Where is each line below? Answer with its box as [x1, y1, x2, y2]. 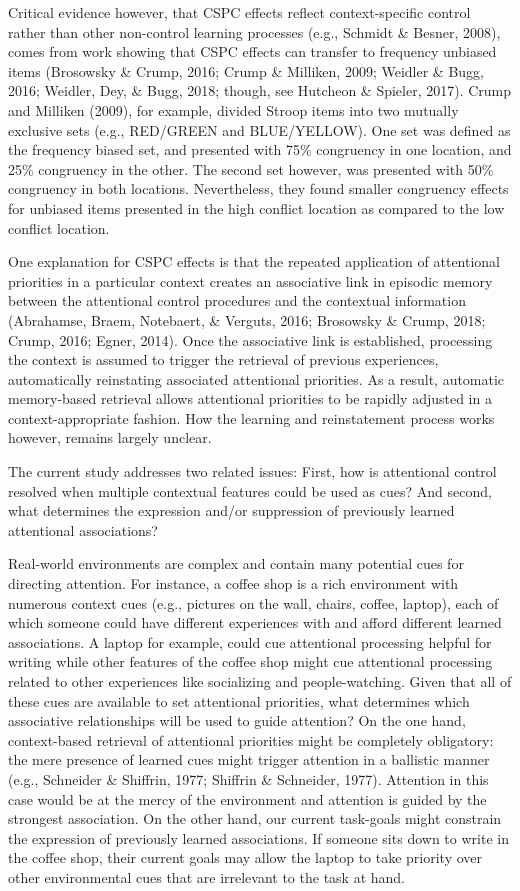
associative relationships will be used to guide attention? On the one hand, [8, 710, 466, 731]
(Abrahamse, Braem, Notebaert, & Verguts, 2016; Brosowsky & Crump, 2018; [8, 309, 486, 330]
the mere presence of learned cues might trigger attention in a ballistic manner [8, 749, 490, 770]
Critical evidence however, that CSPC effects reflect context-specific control [8, 2, 471, 22]
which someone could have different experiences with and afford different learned [8, 612, 502, 633]
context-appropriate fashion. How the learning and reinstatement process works [8, 407, 495, 428]
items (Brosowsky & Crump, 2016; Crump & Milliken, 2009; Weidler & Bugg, [8, 60, 484, 81]
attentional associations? [8, 519, 158, 540]
